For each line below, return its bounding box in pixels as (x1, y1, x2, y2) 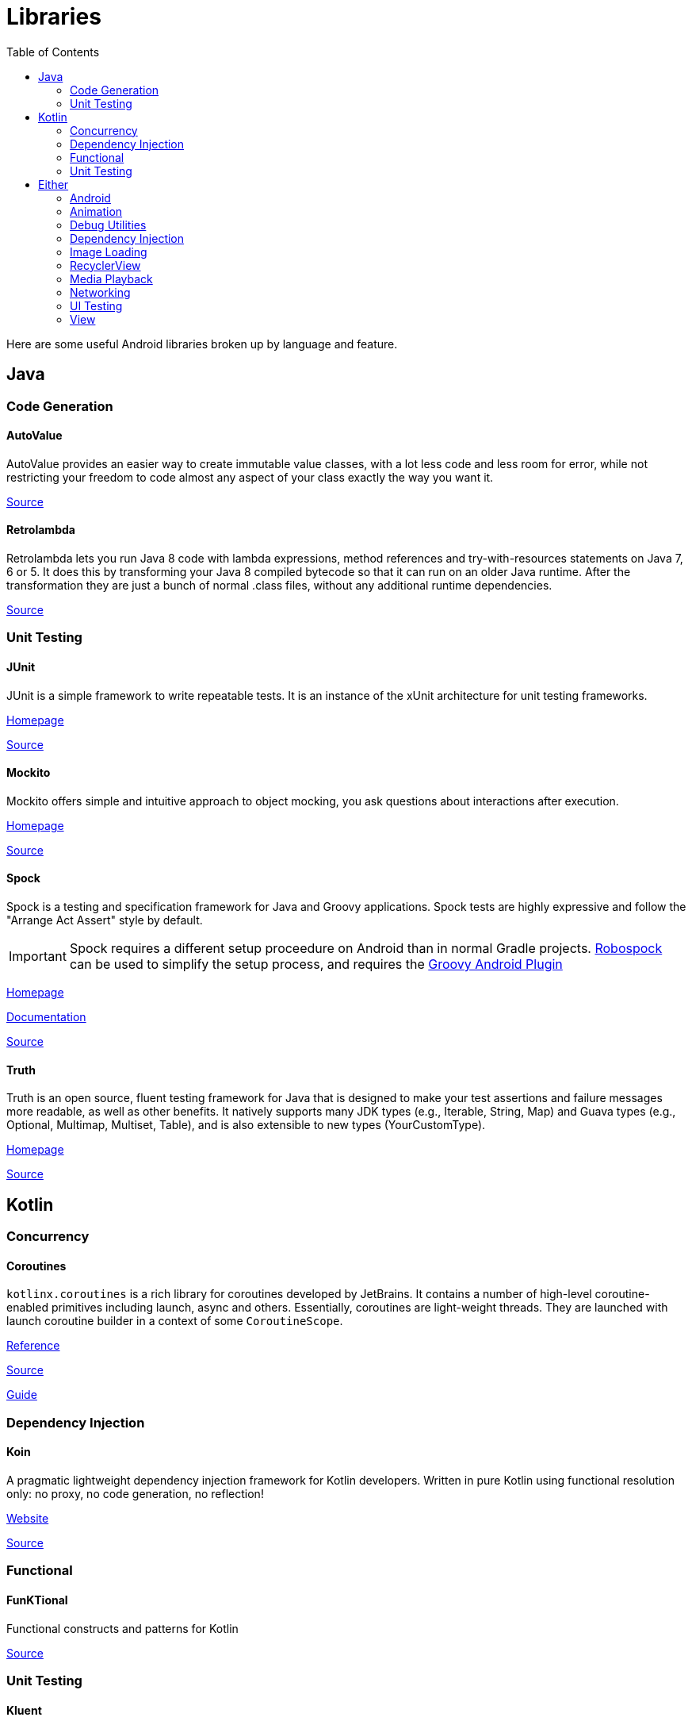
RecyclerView (70, 258, 141, 272)
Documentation (6, 1010, 86, 1024)
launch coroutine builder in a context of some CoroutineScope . (6, 1314, 343, 1328)
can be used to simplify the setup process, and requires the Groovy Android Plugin (69, 956, 563, 973)
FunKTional (6, 1592, 68, 1607)
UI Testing (70, 298, 123, 313)
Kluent (6, 1703, 42, 1717)
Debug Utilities (70, 217, 147, 232)
